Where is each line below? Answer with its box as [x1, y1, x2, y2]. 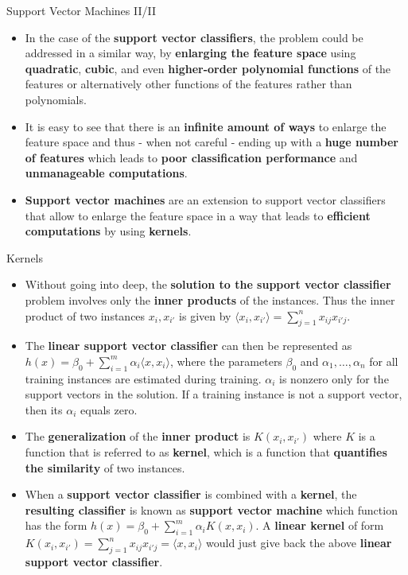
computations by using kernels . [25, 223, 192, 239]
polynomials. [25, 91, 87, 107]
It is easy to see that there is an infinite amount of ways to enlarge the [25, 118, 387, 134]
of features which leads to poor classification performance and [25, 149, 358, 165]
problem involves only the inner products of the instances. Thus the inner [25, 291, 395, 308]
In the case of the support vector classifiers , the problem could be [25, 29, 363, 45]
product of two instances [25, 307, 146, 324]
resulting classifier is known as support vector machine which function [25, 501, 398, 518]
